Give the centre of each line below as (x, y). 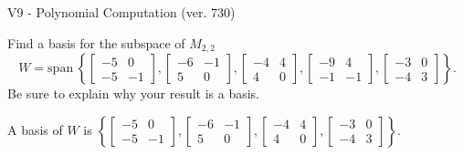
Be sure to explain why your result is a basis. (134, 93)
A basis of (35, 129)
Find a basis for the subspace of (96, 42)
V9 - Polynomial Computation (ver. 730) (121, 12)
